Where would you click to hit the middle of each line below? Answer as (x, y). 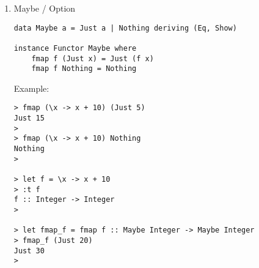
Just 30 (29, 251)
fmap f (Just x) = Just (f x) (93, 58)
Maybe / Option (45, 8)
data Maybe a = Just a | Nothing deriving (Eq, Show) (125, 28)
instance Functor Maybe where (75, 48)
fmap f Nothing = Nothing (84, 69)
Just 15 (29, 118)
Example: (31, 88)
